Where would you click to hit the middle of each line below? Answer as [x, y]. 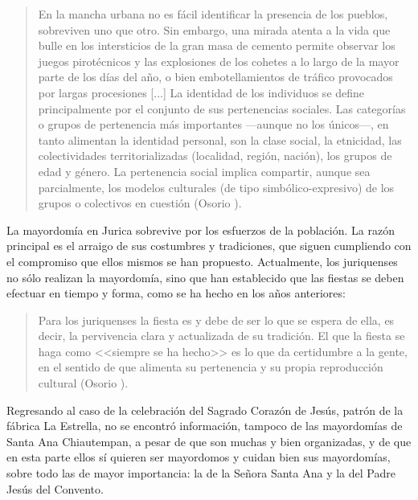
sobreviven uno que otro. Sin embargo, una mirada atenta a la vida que [214, 29]
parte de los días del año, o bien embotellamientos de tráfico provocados [215, 77]
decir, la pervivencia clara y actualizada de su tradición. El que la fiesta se [221, 336]
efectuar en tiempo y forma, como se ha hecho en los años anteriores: [176, 293]
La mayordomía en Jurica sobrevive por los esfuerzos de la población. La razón [201, 230]
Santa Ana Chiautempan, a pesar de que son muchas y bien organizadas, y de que [209, 441]
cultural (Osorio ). [83, 383]
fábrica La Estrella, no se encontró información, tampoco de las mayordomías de [205, 426]
